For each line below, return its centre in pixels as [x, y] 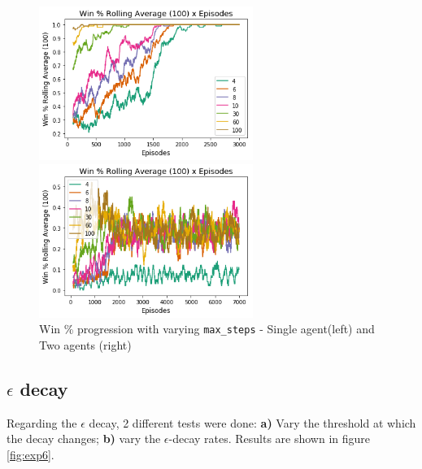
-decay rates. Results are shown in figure [270, 439]
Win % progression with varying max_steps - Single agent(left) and [207, 329]
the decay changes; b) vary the [84, 439]
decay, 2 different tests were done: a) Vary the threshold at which [252, 422]
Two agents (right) [85, 344]
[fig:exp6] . [30, 454]
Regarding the [42, 422]
